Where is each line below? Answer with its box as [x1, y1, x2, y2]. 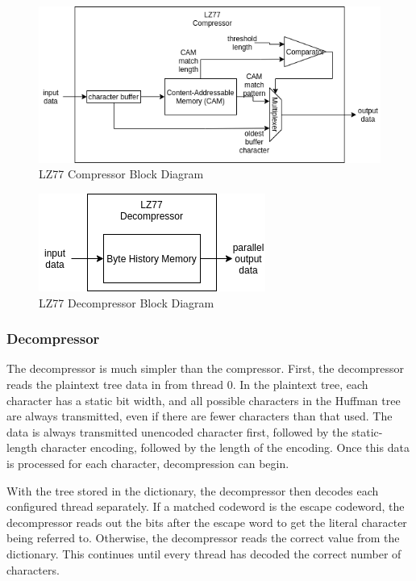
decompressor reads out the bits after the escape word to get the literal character [6, 513, 407, 530]
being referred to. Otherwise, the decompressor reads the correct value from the [6, 529, 400, 546]
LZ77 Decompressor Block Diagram [39, 294, 214, 311]
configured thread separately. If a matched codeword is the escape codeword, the [6, 498, 405, 515]
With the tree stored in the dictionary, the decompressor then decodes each [6, 482, 379, 499]
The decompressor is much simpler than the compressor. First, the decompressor [6, 360, 405, 377]
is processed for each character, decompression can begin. [6, 454, 289, 471]
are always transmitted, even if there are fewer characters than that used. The [6, 408, 393, 424]
